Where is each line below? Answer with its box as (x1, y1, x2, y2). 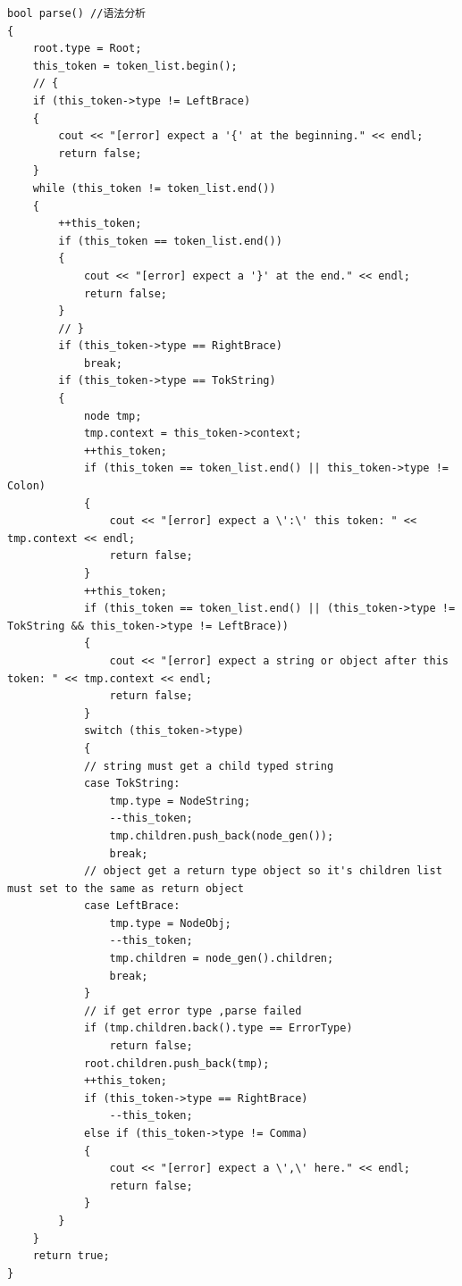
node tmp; (83, 409, 142, 422)
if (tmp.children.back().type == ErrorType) (83, 1022, 353, 1035)
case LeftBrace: (83, 899, 181, 913)
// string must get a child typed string (83, 759, 334, 772)
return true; (32, 1249, 110, 1263)
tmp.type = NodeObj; (109, 916, 231, 930)
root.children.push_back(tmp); (83, 1056, 270, 1070)
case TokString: (83, 777, 181, 790)
